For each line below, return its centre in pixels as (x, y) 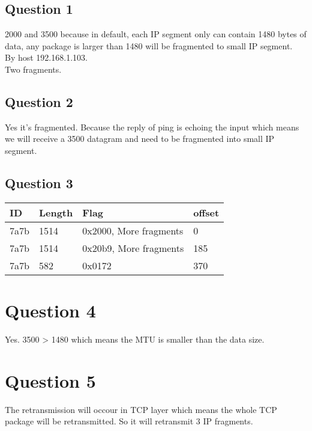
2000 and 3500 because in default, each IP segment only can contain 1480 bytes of (156, 34)
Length (56, 212)
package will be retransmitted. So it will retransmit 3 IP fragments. (129, 421)
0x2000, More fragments (133, 230)
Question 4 (50, 310)
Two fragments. (33, 69)
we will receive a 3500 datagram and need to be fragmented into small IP (140, 139)
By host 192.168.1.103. (46, 57)
